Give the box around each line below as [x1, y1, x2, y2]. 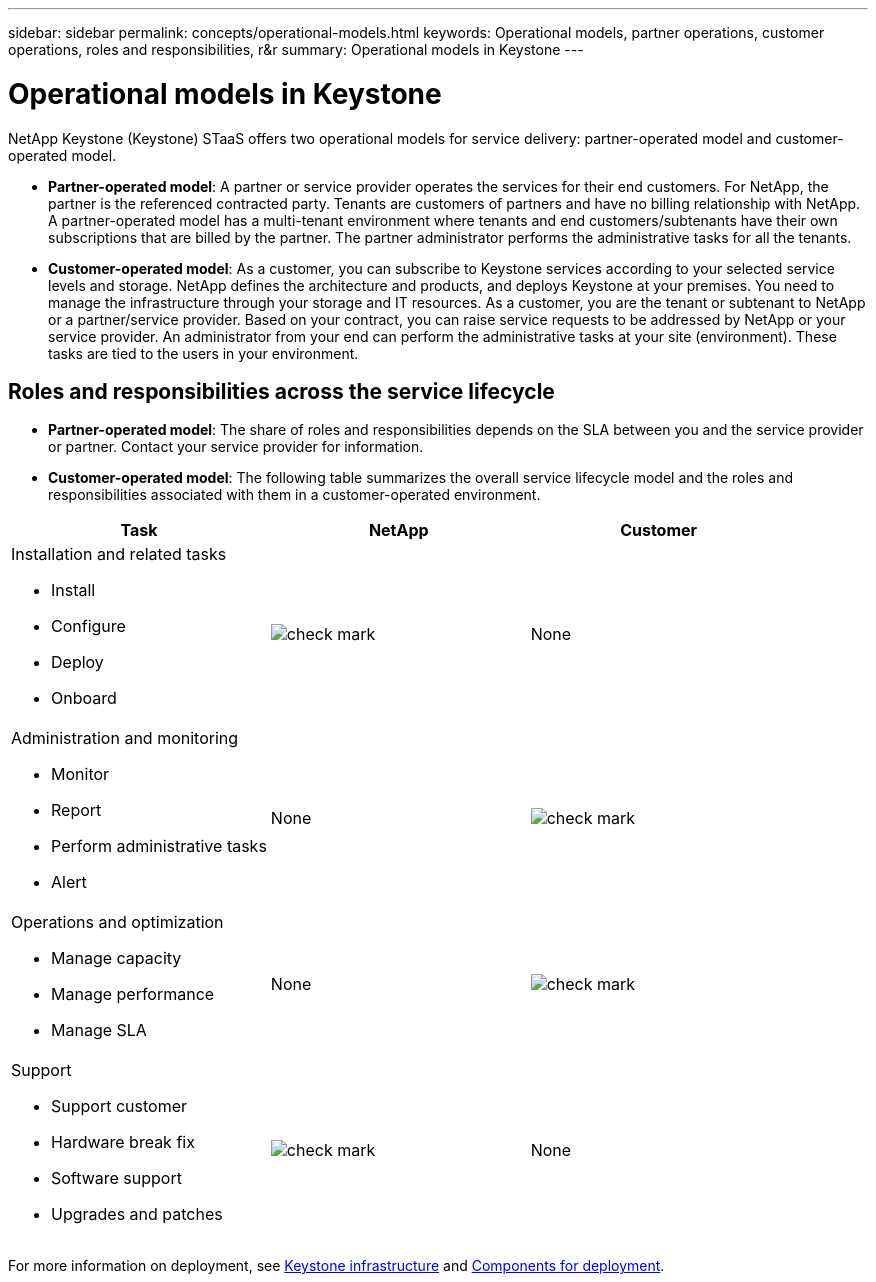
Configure [51, 616, 126, 637]
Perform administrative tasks [51, 836, 267, 857]
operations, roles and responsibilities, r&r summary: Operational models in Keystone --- [8, 41, 584, 58]
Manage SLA [51, 1020, 147, 1041]
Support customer [51, 1096, 188, 1117]
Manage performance [51, 984, 215, 1005]
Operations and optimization [11, 912, 224, 933]
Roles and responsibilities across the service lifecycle [8, 378, 555, 404]
